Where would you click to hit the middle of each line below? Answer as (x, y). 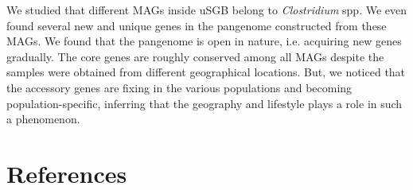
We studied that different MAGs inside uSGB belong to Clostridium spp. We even (207, 10)
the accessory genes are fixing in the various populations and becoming (179, 87)
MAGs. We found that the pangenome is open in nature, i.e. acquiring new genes (204, 41)
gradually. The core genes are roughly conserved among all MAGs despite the (195, 56)
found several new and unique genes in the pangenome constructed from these (197, 25)
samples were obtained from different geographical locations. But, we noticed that (206, 72)
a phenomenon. (43, 119)
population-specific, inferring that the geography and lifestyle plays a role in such (205, 103)
